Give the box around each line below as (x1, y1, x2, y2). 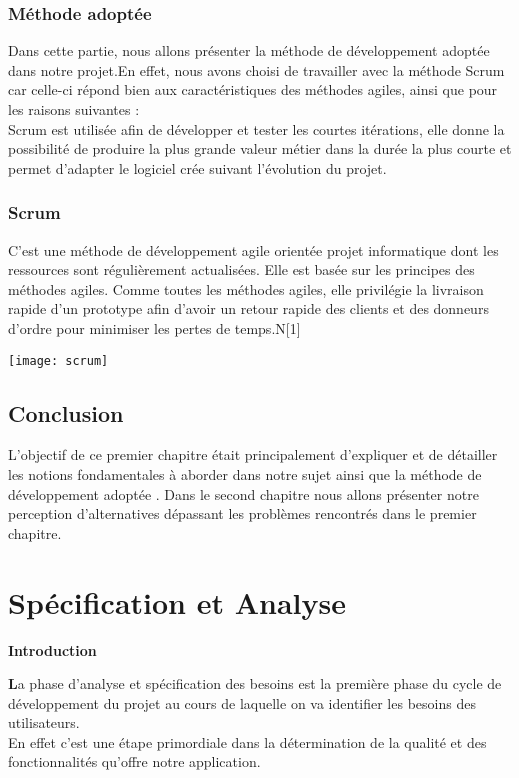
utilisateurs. (8, 712, 80, 733)
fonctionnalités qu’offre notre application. (8, 751, 261, 772)
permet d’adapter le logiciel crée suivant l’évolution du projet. (8, 157, 387, 178)
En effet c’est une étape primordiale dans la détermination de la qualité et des (8, 731, 487, 752)
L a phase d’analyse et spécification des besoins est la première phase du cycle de (8, 673, 502, 694)
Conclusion (8, 397, 124, 428)
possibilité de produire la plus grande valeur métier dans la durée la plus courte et (8, 138, 512, 159)
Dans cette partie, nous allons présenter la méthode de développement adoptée (8, 40, 490, 61)
